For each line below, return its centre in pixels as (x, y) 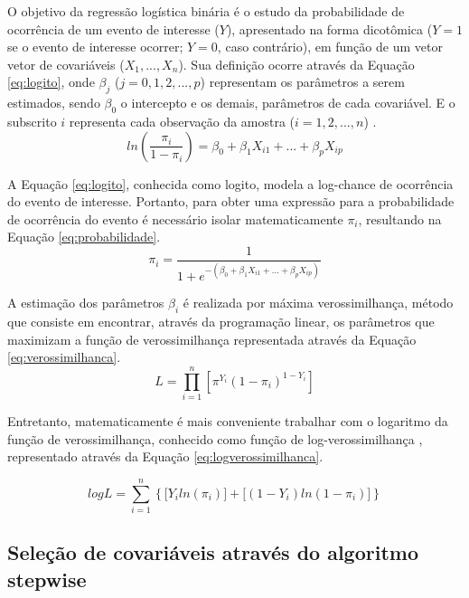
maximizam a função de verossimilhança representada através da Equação (212, 339)
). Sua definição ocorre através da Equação (296, 64)
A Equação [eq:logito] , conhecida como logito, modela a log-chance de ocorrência (230, 183)
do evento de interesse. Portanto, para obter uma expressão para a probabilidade (231, 201)
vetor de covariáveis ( (66, 64)
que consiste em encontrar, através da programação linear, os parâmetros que (221, 322)
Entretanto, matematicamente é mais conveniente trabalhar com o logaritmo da (228, 421)
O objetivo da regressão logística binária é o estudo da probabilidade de (206, 11)
